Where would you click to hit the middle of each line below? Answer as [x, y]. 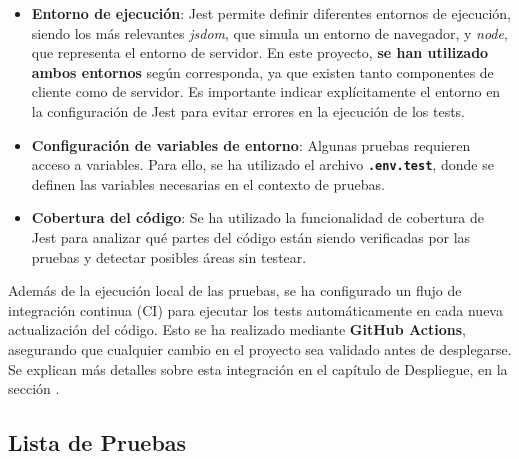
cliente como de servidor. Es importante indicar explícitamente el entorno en [266, 91]
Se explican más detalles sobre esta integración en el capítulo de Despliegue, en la [258, 368]
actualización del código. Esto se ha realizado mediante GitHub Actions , [237, 329]
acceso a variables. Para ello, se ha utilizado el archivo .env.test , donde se [262, 164]
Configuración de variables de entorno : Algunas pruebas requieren [251, 144]
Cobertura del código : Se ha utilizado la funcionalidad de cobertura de [257, 217]
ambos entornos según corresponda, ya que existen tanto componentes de [262, 71]
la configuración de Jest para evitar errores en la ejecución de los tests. [248, 110]
